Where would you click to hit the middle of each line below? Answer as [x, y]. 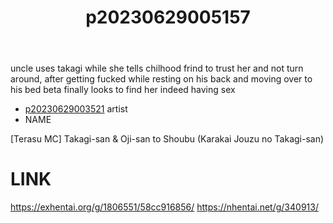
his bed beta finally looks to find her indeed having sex [123, 90]
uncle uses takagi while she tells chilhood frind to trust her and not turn [157, 68]
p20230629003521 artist [76, 109]
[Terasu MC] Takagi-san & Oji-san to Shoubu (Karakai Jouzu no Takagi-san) [167, 139]
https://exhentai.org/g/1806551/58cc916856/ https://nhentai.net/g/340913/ [164, 207]
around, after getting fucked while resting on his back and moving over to [161, 79]
